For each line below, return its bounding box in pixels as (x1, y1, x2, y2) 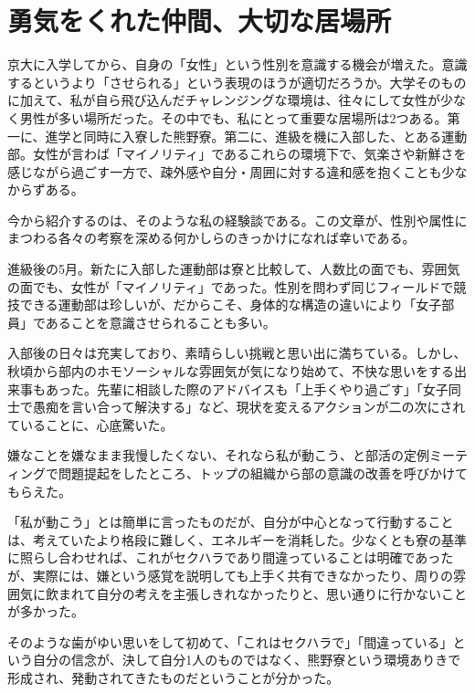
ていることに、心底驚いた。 (7, 415, 174, 434)
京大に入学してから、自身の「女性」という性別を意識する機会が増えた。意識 (7, 55, 468, 74)
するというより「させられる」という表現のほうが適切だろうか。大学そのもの (7, 72, 467, 91)
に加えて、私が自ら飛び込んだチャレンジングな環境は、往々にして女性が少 (7, 90, 454, 110)
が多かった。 (7, 602, 84, 621)
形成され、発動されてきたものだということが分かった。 (7, 667, 340, 687)
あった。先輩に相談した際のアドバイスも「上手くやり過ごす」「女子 (45, 379, 449, 398)
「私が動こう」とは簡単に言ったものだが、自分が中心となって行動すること (7, 512, 454, 531)
